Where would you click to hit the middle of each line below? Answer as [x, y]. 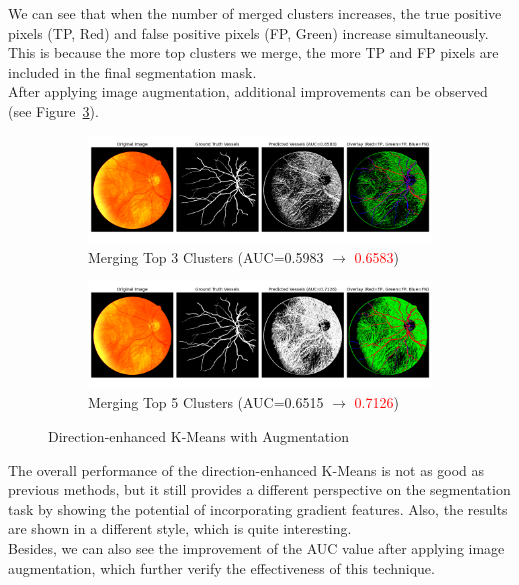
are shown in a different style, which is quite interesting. [180, 528]
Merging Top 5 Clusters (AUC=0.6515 [206, 402]
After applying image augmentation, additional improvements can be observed [248, 91]
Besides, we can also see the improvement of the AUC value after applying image [256, 547]
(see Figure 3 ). [53, 110]
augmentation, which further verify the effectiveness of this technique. [221, 567]
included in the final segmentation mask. [132, 71]
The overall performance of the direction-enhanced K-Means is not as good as [246, 469]
